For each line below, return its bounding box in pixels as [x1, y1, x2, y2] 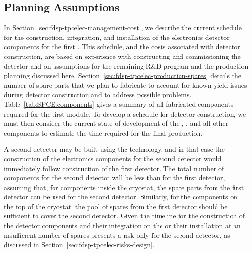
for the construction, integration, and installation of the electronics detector [4, 32, 230, 42]
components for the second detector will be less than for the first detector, [4, 173, 225, 183]
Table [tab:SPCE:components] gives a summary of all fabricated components [4, 98, 234, 109]
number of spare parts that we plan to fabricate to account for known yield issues [4, 79, 247, 90]
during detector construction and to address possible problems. [4, 89, 192, 99]
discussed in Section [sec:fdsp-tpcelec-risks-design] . [4, 239, 155, 250]
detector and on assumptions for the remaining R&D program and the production [4, 60, 249, 71]
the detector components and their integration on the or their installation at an [4, 220, 241, 231]
